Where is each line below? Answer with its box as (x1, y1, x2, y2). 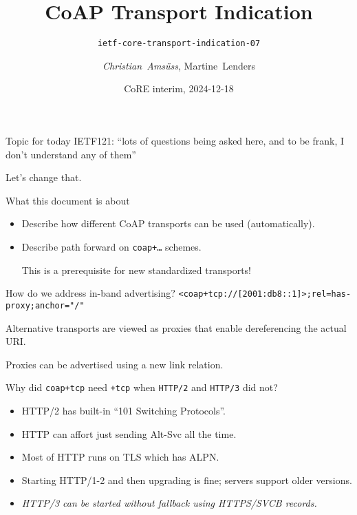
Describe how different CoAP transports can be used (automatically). (21, 216, 315, 231)
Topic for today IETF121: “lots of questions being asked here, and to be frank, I (6, 133, 345, 147)
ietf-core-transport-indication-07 (97, 39, 261, 49)
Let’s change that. (6, 170, 82, 185)
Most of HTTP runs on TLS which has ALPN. (21, 450, 219, 464)
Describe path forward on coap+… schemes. (21, 239, 202, 253)
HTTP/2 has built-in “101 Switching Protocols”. (21, 403, 226, 417)
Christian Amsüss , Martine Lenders (102, 58, 256, 72)
